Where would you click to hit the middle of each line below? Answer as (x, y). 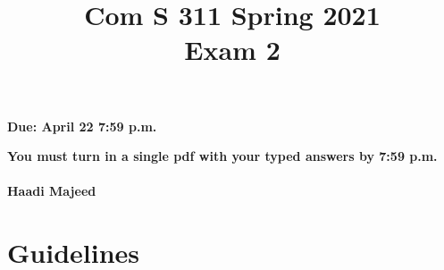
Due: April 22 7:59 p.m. (82, 126)
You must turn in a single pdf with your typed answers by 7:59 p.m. (222, 156)
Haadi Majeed (52, 191)
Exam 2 (232, 50)
